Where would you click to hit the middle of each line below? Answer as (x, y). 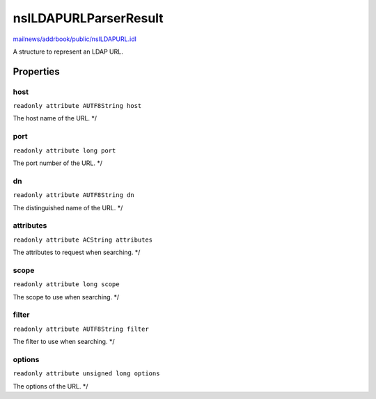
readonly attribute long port (64, 150)
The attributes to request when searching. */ (77, 252)
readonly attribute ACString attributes (83, 240)
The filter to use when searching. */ (64, 342)
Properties (36, 71)
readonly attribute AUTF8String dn (74, 195)
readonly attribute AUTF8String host (77, 106)
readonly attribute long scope (66, 284)
